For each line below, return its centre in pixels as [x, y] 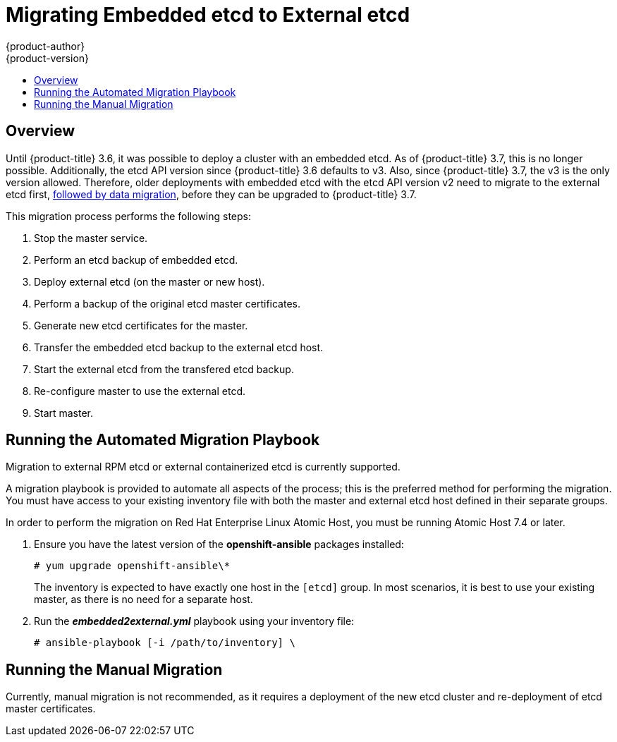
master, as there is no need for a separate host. [143, 600]
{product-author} [45, 46]
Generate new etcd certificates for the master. [141, 325]
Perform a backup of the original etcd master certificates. [167, 303]
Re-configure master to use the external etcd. [140, 391]
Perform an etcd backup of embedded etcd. [136, 260]
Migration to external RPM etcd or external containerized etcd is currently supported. [203, 467]
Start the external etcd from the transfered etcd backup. [164, 369]
